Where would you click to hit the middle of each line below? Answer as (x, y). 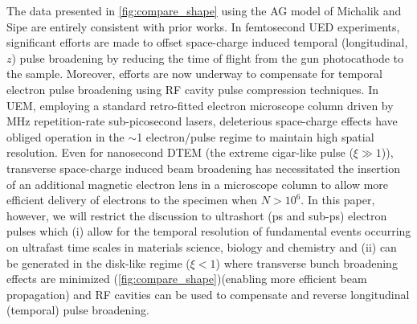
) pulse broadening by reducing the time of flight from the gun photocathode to (208, 57)
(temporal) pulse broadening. (78, 310)
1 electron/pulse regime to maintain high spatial (256, 136)
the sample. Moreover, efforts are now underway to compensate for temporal (194, 74)
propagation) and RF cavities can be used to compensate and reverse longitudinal (208, 294)
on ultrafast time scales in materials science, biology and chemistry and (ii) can (202, 246)
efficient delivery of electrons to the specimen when (132, 200)
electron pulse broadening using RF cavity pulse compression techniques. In (192, 89)
